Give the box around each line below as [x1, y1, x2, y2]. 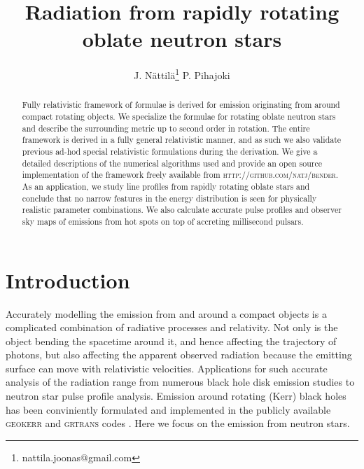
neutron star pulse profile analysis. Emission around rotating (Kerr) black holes [6, 388, 346, 403]
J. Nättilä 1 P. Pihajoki [134, 66, 230, 82]
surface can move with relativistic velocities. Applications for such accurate [6, 360, 328, 375]
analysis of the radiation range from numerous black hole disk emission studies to [6, 374, 355, 389]
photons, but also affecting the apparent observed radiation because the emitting [6, 347, 352, 362]
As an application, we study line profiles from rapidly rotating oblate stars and [22, 180, 310, 192]
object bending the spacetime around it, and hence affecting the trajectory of [6, 333, 337, 348]
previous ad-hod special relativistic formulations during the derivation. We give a [22, 145, 318, 157]
